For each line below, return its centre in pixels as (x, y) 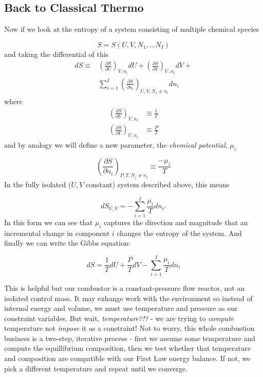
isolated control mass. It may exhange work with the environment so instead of (128, 298)
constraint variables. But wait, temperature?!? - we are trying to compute (119, 318)
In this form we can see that (49, 222)
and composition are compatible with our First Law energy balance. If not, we (127, 358)
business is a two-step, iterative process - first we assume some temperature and (130, 338)
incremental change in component (57, 233)
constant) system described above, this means (158, 184)
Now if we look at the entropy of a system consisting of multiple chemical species (132, 29)
